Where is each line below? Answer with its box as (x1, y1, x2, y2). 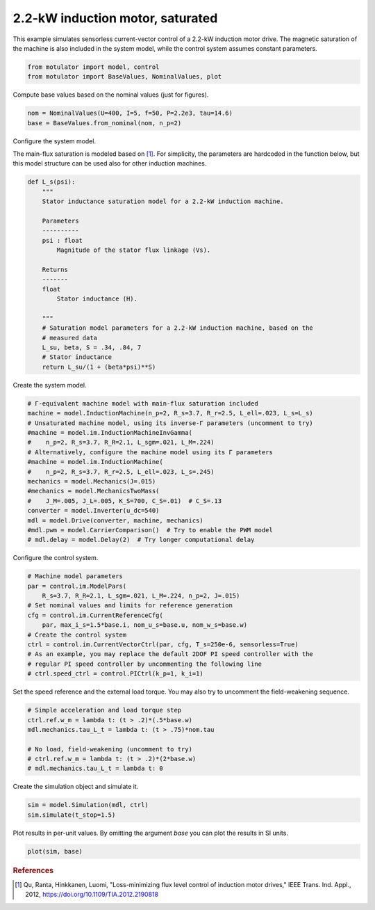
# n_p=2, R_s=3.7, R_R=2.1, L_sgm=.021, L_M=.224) (27, 438, 215, 447)
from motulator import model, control (27, 63, 160, 71)
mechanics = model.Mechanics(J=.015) (27, 477, 156, 485)
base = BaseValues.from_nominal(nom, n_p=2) (27, 119, 182, 127)
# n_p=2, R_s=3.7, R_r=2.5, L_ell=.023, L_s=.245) (27, 468, 215, 476)
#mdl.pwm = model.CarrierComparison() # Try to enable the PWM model (27, 526, 274, 534)
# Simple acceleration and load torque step (27, 706, 182, 715)
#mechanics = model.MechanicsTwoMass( (27, 487, 160, 495)
